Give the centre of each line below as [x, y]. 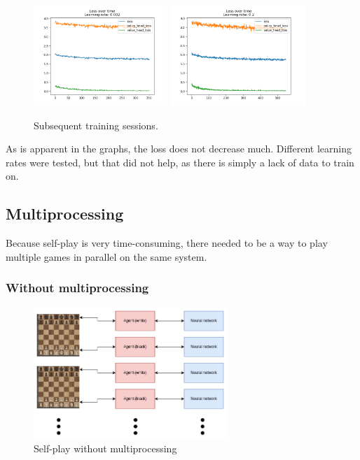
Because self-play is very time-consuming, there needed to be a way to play [167, 243]
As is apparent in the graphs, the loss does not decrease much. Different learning [179, 149]
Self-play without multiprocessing [105, 448]
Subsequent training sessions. [96, 125]
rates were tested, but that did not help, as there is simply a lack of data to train [180, 162]
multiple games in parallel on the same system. [106, 256]
